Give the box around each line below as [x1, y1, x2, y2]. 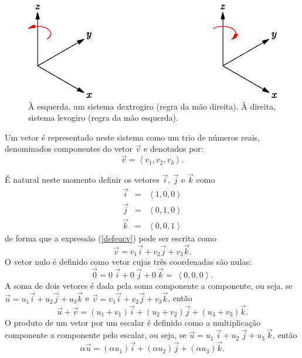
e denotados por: [144, 142, 203, 155]
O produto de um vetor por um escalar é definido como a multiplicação [5, 316, 261, 328]
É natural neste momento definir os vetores [5, 173, 160, 186]
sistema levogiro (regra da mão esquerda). [28, 111, 178, 124]
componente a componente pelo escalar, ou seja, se [5, 329, 186, 341]
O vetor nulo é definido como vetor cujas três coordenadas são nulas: [5, 255, 252, 268]
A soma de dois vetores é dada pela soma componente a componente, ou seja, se [5, 279, 293, 291]
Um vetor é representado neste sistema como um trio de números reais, [5, 131, 260, 143]
